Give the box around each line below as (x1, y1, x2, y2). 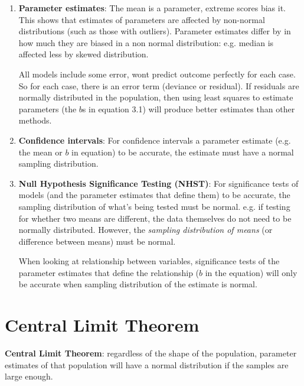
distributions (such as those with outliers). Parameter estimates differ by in (18, 25, 291, 37)
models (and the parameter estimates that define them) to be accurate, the (18, 189, 290, 201)
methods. (18, 114, 52, 126)
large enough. (5, 370, 53, 382)
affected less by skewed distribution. (18, 48, 149, 60)
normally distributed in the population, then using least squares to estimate (18, 91, 293, 103)
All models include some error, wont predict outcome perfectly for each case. (18, 67, 296, 80)
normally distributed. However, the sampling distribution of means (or (18, 223, 273, 236)
